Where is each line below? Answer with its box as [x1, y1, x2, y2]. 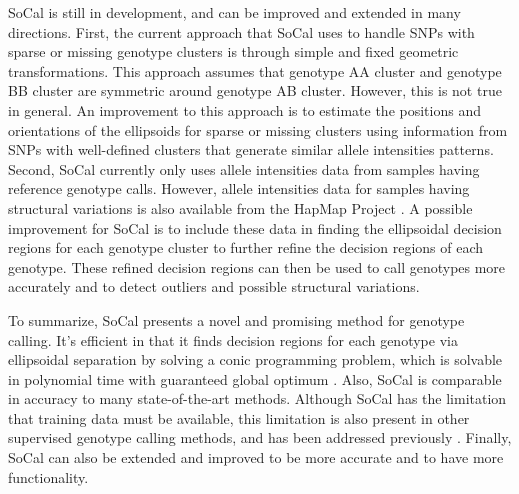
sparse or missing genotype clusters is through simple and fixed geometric [8, 41, 459, 62]
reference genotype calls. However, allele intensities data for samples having [8, 178, 470, 199]
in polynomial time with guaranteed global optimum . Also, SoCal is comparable [8, 368, 502, 389]
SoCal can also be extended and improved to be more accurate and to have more [8, 447, 504, 468]
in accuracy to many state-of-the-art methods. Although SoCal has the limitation [8, 388, 507, 409]
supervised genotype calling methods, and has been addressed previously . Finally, [8, 427, 512, 448]
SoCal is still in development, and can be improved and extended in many [8, 2, 461, 22]
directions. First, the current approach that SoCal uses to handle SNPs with [8, 21, 475, 42]
